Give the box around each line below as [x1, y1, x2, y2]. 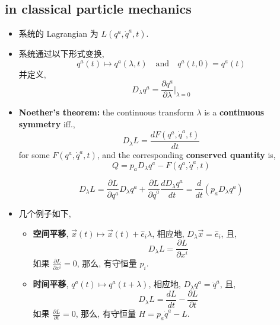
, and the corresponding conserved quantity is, [97, 148, 276, 160]
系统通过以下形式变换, [18, 47, 104, 60]
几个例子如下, [18, 207, 71, 220]
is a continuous [204, 106, 265, 118]
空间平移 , [33, 227, 69, 239]
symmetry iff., [18, 118, 75, 130]
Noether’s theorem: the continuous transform [18, 106, 194, 118]
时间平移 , [33, 278, 69, 290]
